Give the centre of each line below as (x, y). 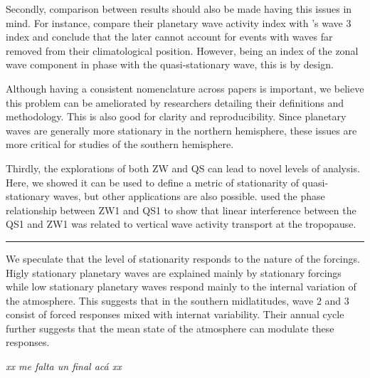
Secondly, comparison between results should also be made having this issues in (179, 9)
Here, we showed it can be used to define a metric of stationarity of (153, 182)
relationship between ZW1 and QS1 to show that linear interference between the (181, 210)
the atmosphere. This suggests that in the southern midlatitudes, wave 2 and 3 (178, 300)
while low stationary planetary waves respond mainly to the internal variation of (181, 287)
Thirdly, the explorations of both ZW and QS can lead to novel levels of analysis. (183, 168)
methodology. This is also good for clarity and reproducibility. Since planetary (176, 116)
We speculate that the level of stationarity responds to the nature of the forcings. (183, 258)
